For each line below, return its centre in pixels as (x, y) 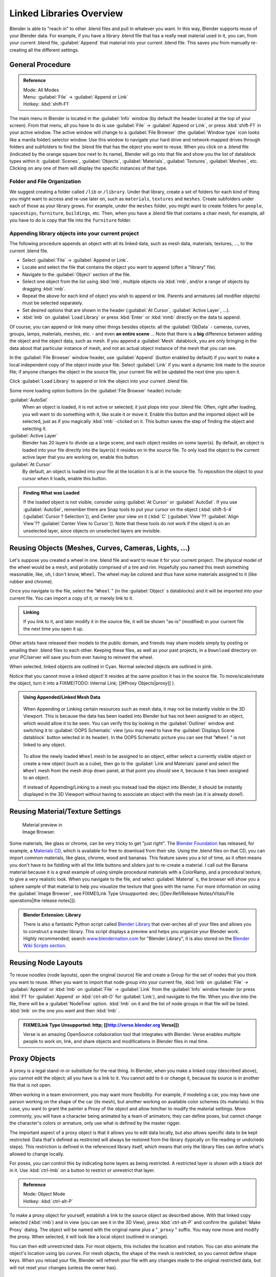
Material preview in (42, 824)
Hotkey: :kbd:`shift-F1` (47, 104)
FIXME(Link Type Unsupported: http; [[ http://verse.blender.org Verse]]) (101, 1025)
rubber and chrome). (31, 581)
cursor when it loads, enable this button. (65, 479)
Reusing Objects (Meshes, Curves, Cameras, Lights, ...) (100, 548)
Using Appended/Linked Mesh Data (62, 697)
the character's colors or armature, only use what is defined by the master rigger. (95, 1123)
